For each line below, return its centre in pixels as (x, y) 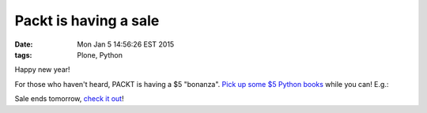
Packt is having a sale (87, 21)
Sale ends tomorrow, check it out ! (69, 99)
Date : (24, 44)
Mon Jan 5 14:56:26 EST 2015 (126, 44)
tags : (23, 55)
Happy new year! (42, 70)
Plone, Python (100, 55)
